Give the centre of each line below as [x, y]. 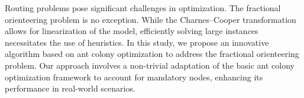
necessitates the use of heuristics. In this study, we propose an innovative [137, 42]
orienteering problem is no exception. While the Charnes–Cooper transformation [151, 19]
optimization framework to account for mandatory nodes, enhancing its [134, 77]
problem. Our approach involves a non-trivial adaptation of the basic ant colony [150, 65]
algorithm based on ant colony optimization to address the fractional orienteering [152, 54]
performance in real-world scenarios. [70, 88]
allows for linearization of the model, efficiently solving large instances [132, 31]
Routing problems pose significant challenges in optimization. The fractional [143, 8]
